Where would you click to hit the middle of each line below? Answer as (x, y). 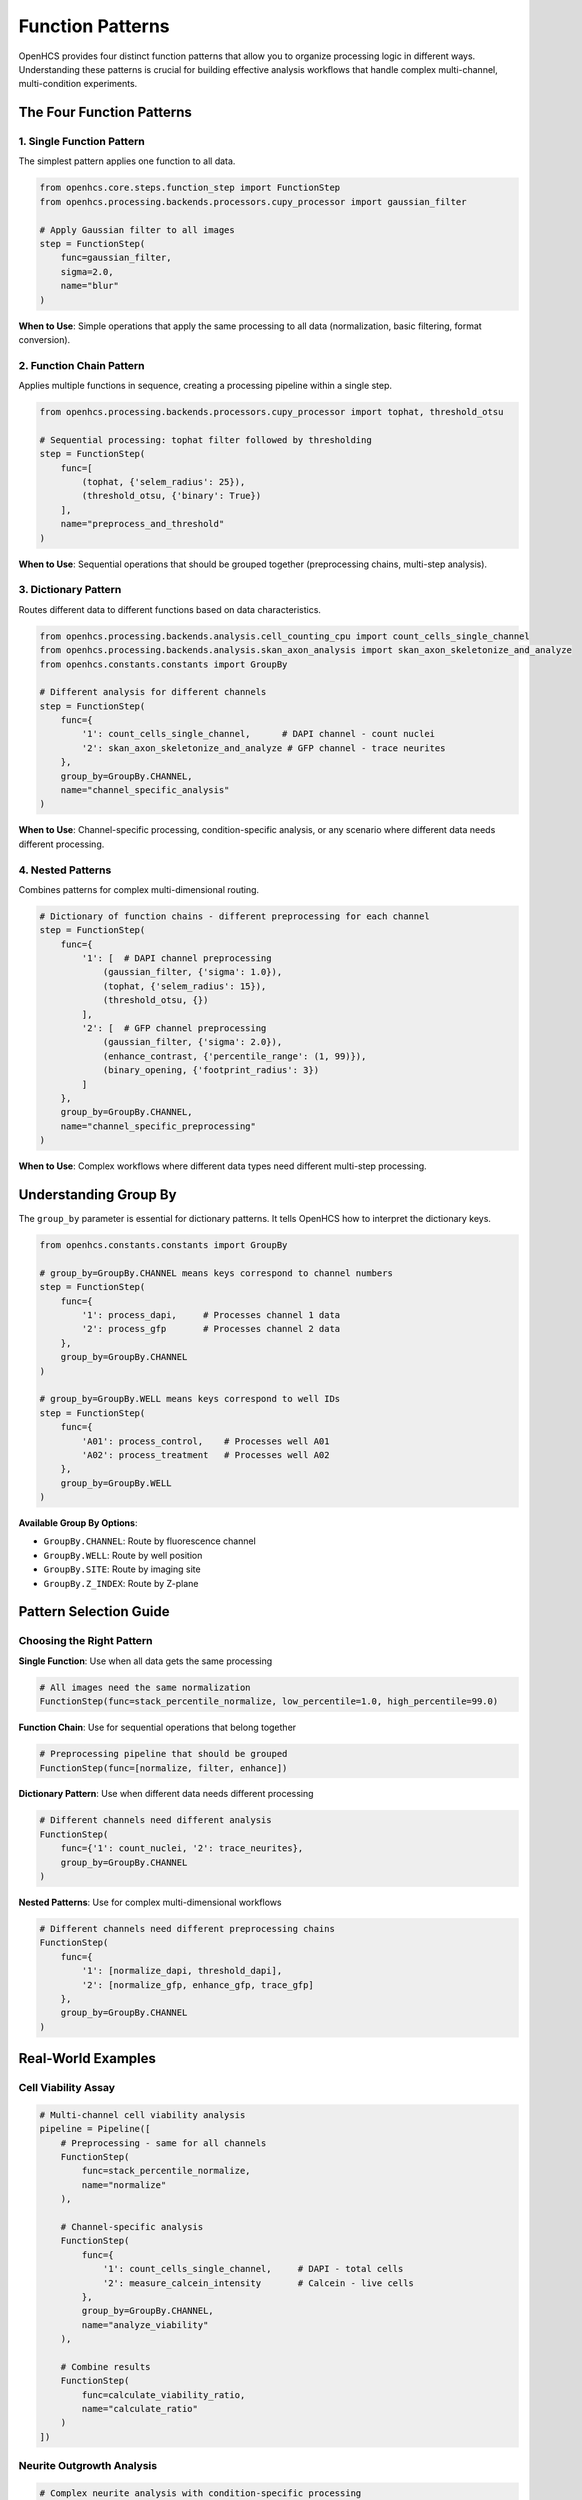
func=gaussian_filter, (116, 258)
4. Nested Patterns (65, 870)
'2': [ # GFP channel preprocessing (174, 1028)
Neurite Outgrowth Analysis (88, 2466)
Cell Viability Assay (66, 2088)
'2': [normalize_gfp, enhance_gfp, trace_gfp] (197, 1984)
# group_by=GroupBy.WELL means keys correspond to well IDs (190, 1399)
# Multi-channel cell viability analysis (142, 2114)
